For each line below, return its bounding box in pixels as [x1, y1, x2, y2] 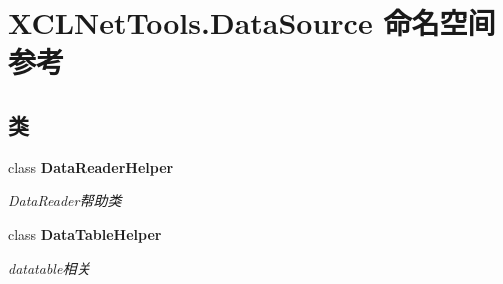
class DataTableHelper [8, 223, 162, 244]
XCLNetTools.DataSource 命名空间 [8, 2, 496, 43]
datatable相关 [8, 257, 91, 278]
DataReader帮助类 [8, 190, 122, 211]
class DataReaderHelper [8, 156, 174, 177]
